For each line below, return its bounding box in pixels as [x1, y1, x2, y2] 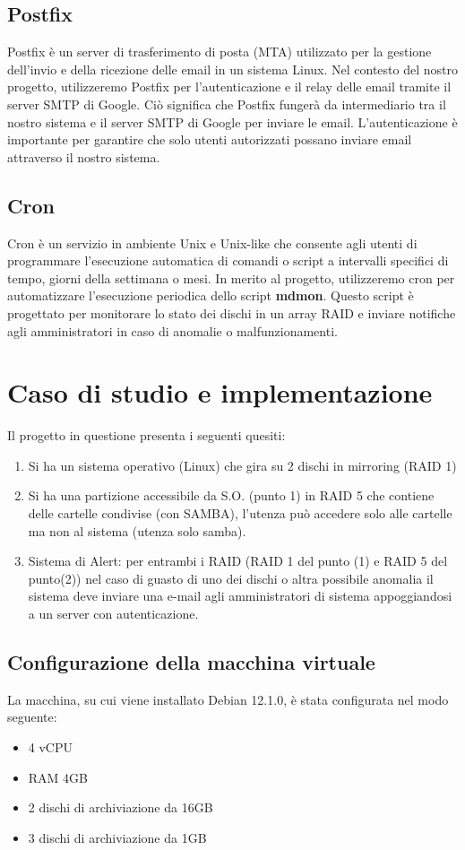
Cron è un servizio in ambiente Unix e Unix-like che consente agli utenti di [7, 233, 418, 252]
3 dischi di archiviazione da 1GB [28, 828, 207, 846]
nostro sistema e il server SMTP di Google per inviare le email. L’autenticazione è [7, 112, 458, 131]
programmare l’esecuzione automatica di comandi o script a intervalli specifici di [7, 251, 449, 270]
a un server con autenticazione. [28, 604, 199, 622]
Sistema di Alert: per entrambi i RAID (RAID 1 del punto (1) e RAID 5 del [28, 551, 448, 570]
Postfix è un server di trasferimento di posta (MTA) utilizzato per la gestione [7, 42, 432, 61]
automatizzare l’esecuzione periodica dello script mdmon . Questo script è [7, 286, 414, 305]
